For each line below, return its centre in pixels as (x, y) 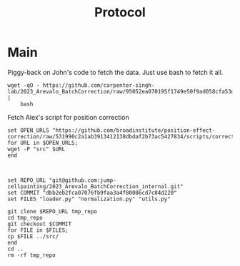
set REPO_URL (27, 180)
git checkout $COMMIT (40, 224)
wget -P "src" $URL (36, 149)
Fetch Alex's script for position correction (69, 117)
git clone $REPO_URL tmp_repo (52, 211)
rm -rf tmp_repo (31, 255)
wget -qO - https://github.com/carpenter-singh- (81, 85)
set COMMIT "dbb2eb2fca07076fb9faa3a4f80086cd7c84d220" (92, 193)
